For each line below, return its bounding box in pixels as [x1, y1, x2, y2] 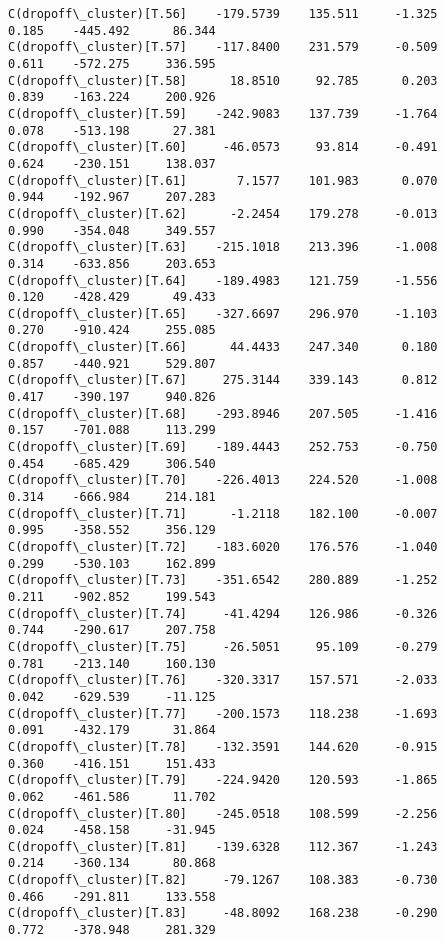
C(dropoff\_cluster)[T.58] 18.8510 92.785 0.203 [8, 73, 438, 88]
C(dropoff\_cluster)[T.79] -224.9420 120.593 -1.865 [8, 773, 438, 788]
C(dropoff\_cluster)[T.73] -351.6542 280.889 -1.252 [8, 573, 438, 588]
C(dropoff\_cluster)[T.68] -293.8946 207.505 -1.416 [8, 406, 438, 421]
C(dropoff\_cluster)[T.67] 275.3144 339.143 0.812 [8, 373, 438, 388]
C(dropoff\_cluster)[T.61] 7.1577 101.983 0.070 [8, 173, 438, 188]
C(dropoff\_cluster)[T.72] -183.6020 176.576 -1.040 [8, 540, 438, 554]
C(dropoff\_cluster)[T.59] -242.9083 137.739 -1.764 [8, 106, 438, 121]
